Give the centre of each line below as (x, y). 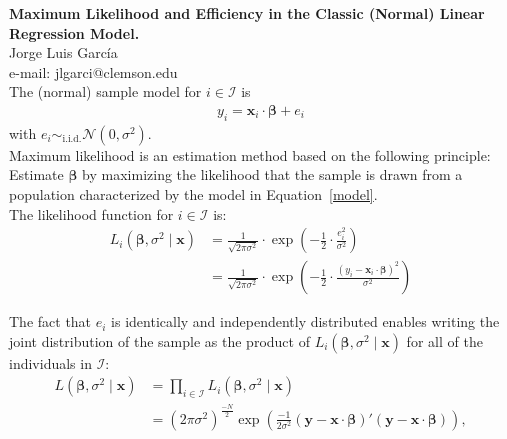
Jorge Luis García (63, 52)
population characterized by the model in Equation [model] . (193, 193)
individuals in (50, 362)
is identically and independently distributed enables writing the (305, 321)
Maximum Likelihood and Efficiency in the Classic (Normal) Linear (247, 13)
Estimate (36, 174)
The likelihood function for (91, 213)
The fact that (50, 321)
